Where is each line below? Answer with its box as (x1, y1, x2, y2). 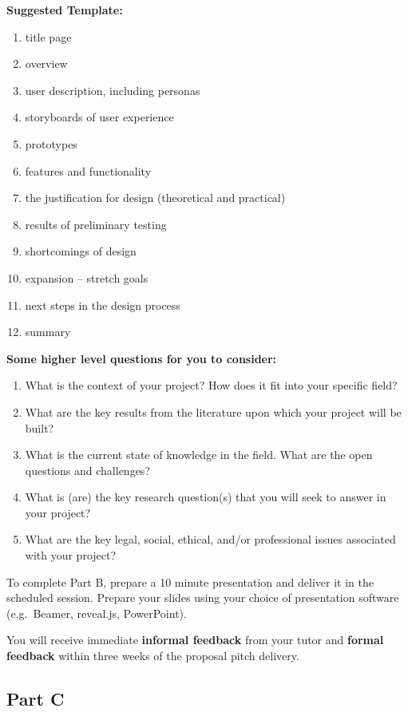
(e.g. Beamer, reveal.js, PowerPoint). (6, 604, 187, 621)
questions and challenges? (25, 461, 150, 478)
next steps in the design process (25, 296, 180, 313)
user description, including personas (25, 81, 200, 98)
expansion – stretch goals (25, 269, 149, 286)
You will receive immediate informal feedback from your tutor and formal (6, 631, 384, 648)
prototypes (25, 135, 77, 152)
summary (25, 323, 71, 340)
